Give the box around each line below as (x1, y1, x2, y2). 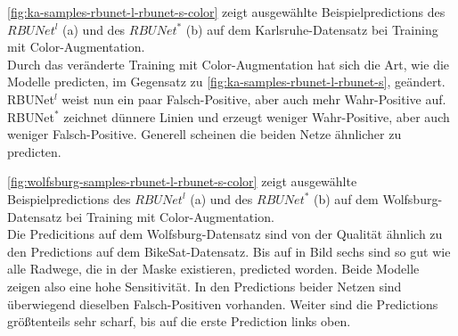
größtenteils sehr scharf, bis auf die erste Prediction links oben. (7, 312, 351, 331)
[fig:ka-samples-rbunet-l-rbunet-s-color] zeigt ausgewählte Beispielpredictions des (7, 3, 446, 20)
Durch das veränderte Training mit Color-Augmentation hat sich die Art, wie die (7, 54, 450, 73)
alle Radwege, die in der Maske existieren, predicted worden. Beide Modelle (7, 259, 420, 278)
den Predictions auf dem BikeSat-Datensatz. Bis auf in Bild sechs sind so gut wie (7, 242, 451, 260)
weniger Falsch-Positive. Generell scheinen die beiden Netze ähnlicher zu (7, 125, 402, 143)
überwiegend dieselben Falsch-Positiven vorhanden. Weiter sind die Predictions (7, 294, 438, 313)
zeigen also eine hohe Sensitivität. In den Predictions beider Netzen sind (7, 276, 402, 295)
